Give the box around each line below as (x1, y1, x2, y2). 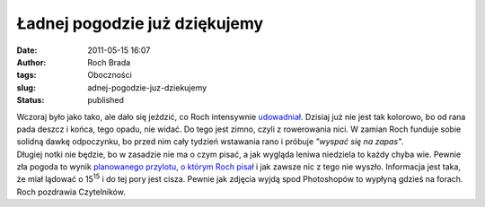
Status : (16, 95, 45, 106)
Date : (16, 45, 38, 56)
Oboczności (87, 70, 132, 81)
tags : (16, 70, 37, 81)
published (87, 95, 125, 106)
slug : (16, 82, 36, 93)
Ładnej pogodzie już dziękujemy (16, 13, 264, 33)
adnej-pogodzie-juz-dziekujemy (87, 82, 207, 93)
